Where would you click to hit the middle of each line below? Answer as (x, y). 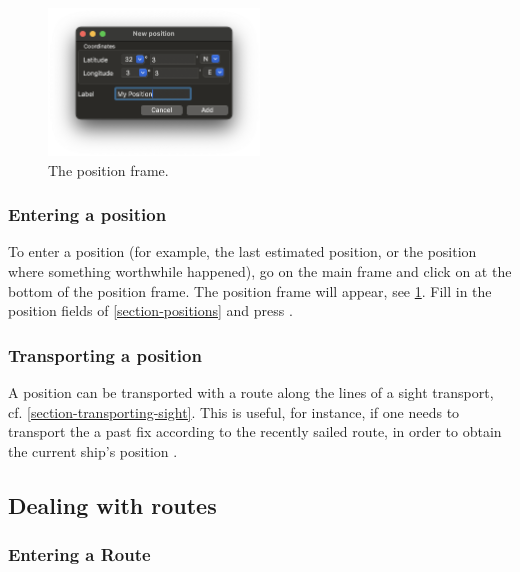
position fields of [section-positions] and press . (150, 310)
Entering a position (87, 214)
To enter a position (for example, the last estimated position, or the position (242, 251)
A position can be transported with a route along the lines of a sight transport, (251, 391)
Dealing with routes (112, 504)
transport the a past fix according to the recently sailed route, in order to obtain (255, 431)
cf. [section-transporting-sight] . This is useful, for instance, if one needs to (234, 411)
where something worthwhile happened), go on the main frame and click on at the (260, 270)
